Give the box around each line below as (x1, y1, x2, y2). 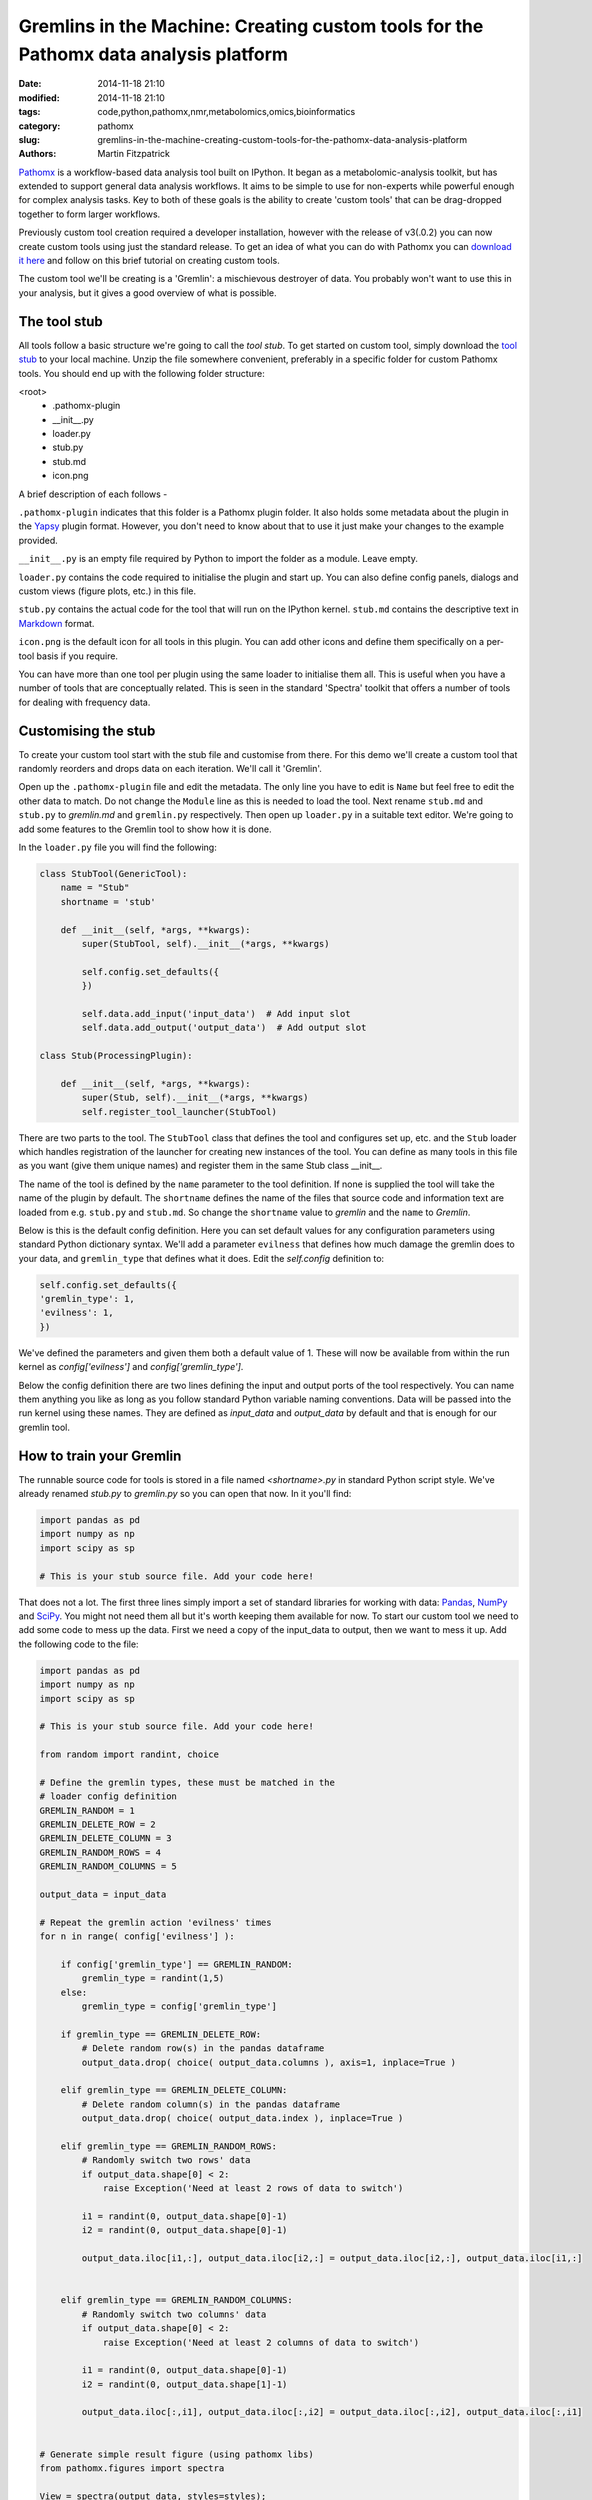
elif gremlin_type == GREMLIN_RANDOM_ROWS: (60, 2141, 277, 2152)
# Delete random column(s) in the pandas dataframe (81, 2098, 341, 2110)
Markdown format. (18, 617, 95, 629)
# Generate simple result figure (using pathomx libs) (39, 2448, 314, 2460)
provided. (18, 534, 59, 546)
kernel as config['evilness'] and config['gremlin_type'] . (18, 1361, 244, 1373)
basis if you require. (36, 650, 119, 662)
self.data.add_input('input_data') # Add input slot (81, 1008, 351, 1019)
